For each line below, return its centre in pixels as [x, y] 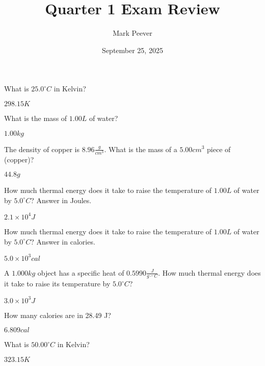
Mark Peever [132, 33]
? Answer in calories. [63, 241]
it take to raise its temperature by [57, 284]
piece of [219, 149]
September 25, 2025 [132, 50]
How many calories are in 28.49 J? [58, 315]
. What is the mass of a [141, 149]
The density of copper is [42, 149]
